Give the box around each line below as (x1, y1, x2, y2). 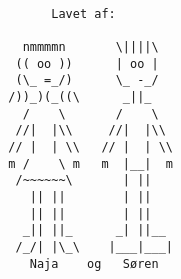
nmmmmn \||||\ (22, 39, 159, 54)
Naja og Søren (29, 256, 159, 271)
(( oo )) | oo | (15, 56, 159, 71)
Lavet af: (51, 6, 116, 21)
